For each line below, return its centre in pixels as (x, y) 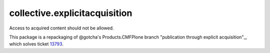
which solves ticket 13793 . (36, 44)
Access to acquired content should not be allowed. (62, 28)
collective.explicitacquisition (71, 13)
